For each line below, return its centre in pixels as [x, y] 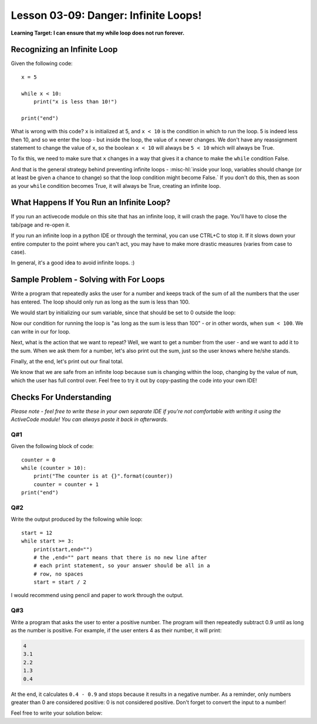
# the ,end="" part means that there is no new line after [120, 557]
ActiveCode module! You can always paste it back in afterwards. [90, 419]
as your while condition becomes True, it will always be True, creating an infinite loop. [116, 186]
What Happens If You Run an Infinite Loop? [91, 203]
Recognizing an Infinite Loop [64, 50]
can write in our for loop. [41, 331]
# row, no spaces [58, 574]
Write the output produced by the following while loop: [77, 519]
